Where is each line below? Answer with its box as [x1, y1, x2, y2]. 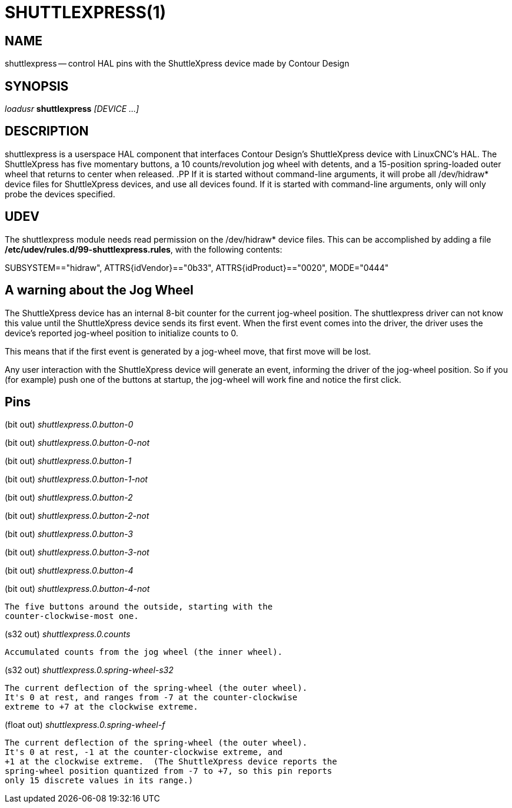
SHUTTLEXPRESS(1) [5, 2, 167, 22]
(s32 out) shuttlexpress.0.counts [5, 629, 131, 640]
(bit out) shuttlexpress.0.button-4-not [5, 584, 150, 594]
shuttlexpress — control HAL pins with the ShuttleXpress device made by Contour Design [5, 58, 350, 69]
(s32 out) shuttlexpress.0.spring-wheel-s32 [5, 665, 174, 675]
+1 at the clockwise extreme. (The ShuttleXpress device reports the [5, 757, 337, 767]
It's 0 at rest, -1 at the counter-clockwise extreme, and [5, 747, 283, 757]
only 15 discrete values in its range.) [5, 776, 194, 786]
